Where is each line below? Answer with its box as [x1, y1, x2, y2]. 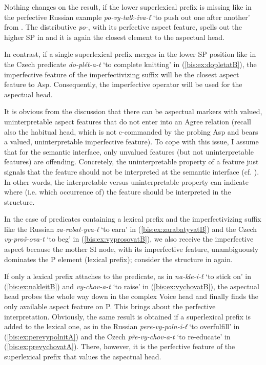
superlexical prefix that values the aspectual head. [4, 351, 161, 361]
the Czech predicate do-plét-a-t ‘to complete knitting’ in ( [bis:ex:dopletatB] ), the [4, 58, 257, 69]
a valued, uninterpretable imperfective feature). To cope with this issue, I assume [4, 136, 259, 147]
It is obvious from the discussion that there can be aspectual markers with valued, [4, 106, 262, 117]
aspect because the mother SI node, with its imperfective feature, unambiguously [4, 244, 259, 254]
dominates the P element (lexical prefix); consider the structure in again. [4, 253, 233, 264]
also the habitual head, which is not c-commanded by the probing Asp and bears [4, 126, 258, 137]
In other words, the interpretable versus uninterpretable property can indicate [4, 176, 249, 187]
